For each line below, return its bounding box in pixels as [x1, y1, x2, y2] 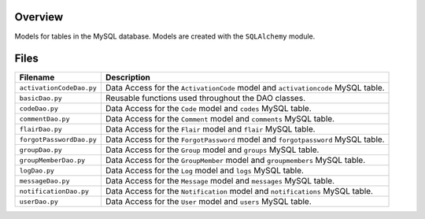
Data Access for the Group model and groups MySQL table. [105, 144, 320, 155]
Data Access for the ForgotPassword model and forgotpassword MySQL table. [105, 134, 385, 145]
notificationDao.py [19, 187, 90, 195]
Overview [14, 10, 64, 24]
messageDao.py [19, 176, 70, 185]
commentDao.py [19, 114, 70, 123]
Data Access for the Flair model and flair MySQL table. [105, 124, 316, 135]
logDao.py [19, 166, 55, 175]
